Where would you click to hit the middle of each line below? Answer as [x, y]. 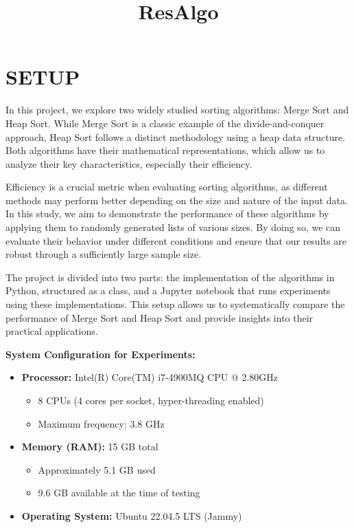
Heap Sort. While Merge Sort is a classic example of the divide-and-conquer [165, 123]
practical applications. [52, 331]
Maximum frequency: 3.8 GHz [101, 423]
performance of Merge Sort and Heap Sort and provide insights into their [160, 317]
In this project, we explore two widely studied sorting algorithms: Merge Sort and [177, 110]
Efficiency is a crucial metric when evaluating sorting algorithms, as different [167, 187]
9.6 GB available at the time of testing [119, 493]
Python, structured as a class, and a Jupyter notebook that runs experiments [168, 290]
